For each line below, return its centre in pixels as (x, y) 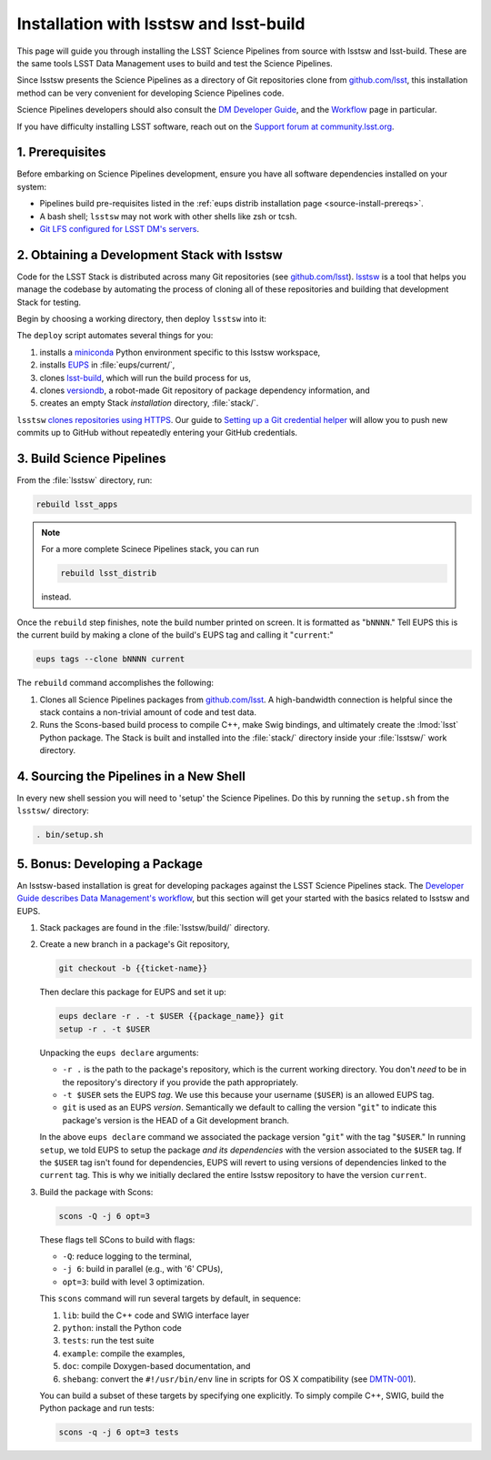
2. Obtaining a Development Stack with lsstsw (150, 255)
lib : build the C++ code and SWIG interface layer (156, 1315)
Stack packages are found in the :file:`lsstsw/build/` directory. (155, 928)
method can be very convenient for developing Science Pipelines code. (150, 93)
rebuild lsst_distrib (109, 574)
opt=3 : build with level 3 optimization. (133, 1282)
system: (32, 186)
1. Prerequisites (61, 152)
